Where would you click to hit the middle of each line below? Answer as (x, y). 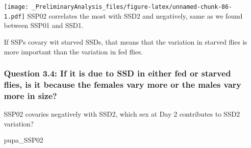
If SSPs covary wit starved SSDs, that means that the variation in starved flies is (126, 41)
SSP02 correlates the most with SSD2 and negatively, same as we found (135, 15)
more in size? (31, 95)
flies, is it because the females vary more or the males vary (123, 84)
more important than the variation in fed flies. (74, 51)
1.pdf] (14, 16)
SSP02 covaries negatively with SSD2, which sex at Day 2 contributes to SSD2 (122, 114)
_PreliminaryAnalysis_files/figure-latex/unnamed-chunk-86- (132, 7)
